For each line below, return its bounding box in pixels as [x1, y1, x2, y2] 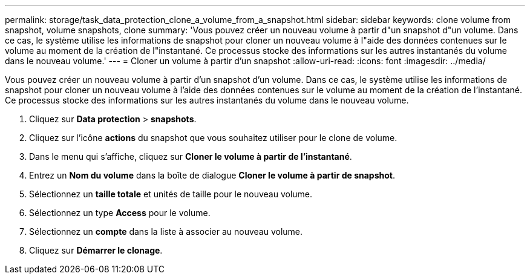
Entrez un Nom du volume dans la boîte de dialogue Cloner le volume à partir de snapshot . [29, 170, 395, 180]
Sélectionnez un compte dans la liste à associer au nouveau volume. [29, 226, 303, 237]
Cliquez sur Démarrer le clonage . [29, 245, 163, 255]
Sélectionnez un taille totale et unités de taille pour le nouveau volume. [29, 189, 313, 199]
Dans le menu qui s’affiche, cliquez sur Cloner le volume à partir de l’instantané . [29, 151, 352, 162]
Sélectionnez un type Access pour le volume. [29, 208, 211, 218]
